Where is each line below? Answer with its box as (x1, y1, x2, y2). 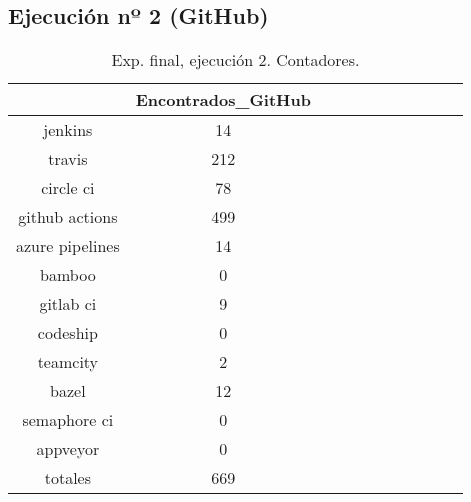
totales (44, 466, 91, 490)
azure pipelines (16, 234, 120, 258)
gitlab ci (39, 292, 97, 316)
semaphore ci (22, 408, 114, 432)
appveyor (36, 437, 100, 461)
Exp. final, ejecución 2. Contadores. (111, 48, 360, 72)
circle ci (41, 176, 95, 200)
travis (48, 147, 88, 171)
